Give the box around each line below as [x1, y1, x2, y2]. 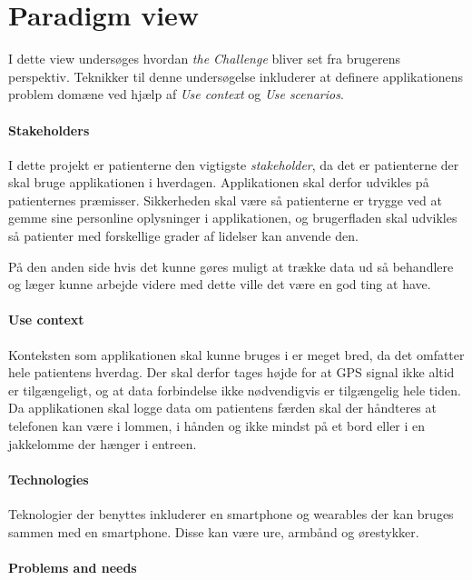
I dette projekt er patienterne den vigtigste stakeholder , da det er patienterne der [8, 155, 459, 174]
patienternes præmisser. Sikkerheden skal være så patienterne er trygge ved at [8, 190, 442, 209]
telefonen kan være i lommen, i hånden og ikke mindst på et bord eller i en [8, 416, 426, 435]
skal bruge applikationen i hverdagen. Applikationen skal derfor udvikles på [8, 173, 429, 192]
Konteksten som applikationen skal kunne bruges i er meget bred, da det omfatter [8, 345, 465, 364]
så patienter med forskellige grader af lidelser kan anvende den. [8, 226, 359, 245]
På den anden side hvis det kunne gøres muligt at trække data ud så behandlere [8, 256, 454, 275]
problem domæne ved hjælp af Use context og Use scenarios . [8, 85, 344, 104]
